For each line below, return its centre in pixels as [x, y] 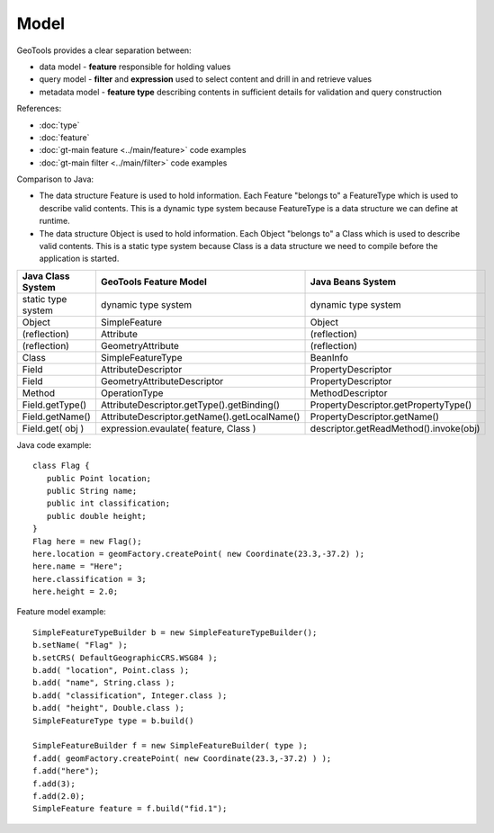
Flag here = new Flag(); [87, 541]
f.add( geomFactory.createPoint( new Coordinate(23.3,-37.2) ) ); [182, 758]
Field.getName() [57, 416]
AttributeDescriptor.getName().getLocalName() [200, 416]
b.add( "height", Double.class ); [108, 708]
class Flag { [61, 466]
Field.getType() [54, 405]
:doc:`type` [59, 125]
